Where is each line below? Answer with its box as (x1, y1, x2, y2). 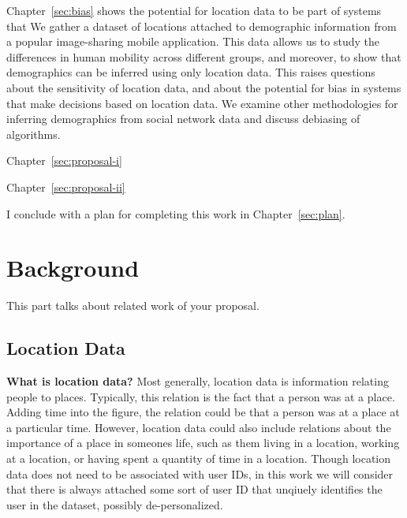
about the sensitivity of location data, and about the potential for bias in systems (6, 79, 401, 95)
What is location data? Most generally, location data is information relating (6, 373, 389, 389)
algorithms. (6, 125, 61, 142)
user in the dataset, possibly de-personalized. (6, 496, 223, 512)
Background (6, 252, 140, 284)
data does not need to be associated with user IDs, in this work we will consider (6, 465, 394, 482)
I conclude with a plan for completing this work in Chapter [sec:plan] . (6, 205, 345, 222)
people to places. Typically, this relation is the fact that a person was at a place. (6, 388, 395, 404)
